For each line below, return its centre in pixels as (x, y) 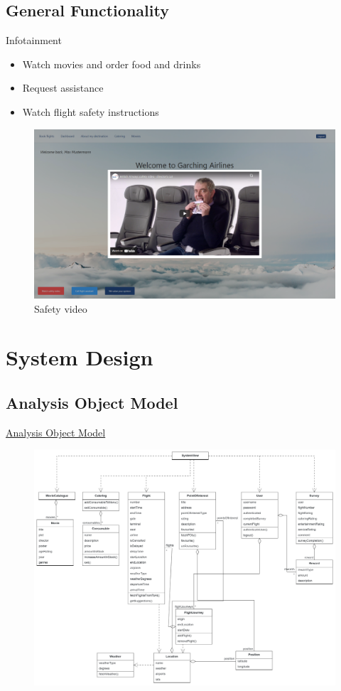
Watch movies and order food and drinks (112, 64)
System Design (80, 357)
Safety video (61, 308)
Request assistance (63, 88)
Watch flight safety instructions (91, 111)
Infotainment (34, 40)
